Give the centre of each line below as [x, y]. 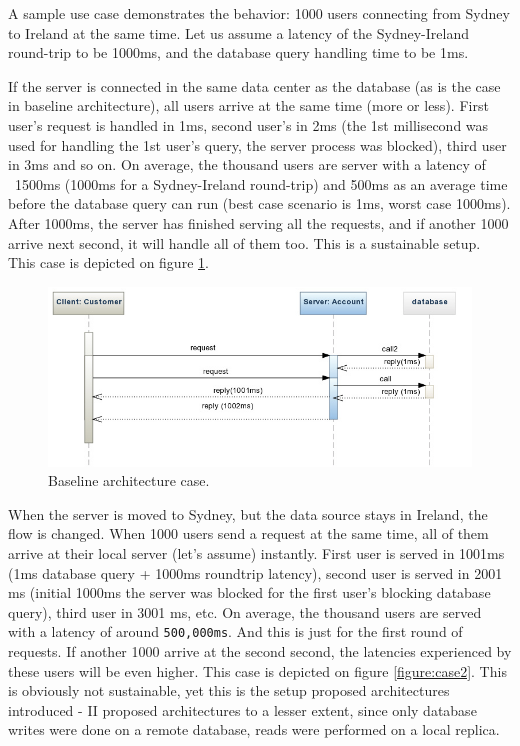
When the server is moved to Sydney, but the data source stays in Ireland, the [248, 513]
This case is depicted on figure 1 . [108, 262]
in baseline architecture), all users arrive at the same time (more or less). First [248, 105]
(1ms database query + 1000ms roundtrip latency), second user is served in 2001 [255, 572]
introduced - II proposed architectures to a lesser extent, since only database [242, 709]
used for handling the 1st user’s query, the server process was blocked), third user [257, 144]
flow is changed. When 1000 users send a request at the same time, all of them [248, 533]
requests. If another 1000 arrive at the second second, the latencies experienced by [260, 650]
